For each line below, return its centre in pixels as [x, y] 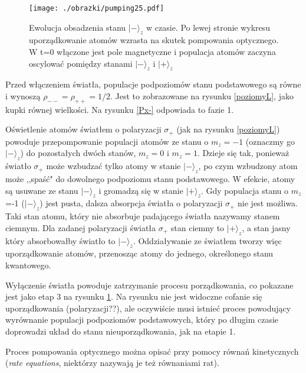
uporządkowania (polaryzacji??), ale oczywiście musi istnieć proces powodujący [148, 308]
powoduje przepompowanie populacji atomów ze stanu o [107, 141]
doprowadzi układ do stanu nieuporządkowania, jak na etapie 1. [121, 331]
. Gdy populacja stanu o [244, 190]
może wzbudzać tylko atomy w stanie [113, 166]
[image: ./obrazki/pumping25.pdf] [97, 8]
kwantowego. [28, 265]
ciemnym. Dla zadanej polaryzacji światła [81, 227]
